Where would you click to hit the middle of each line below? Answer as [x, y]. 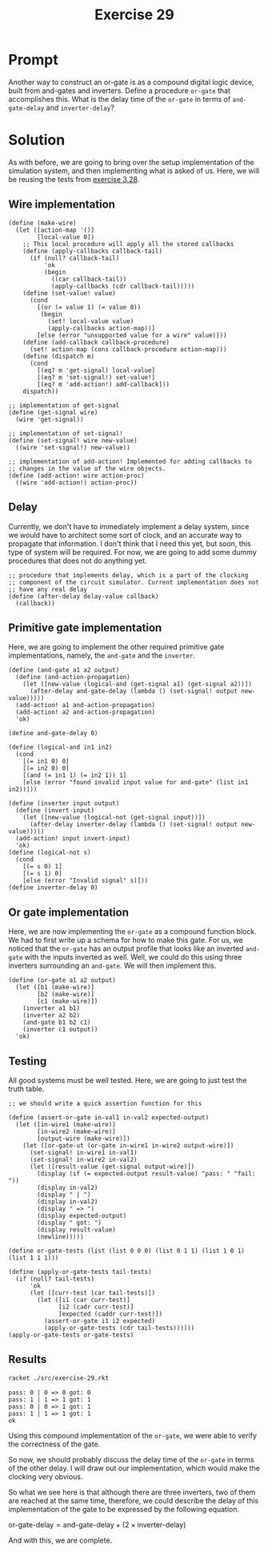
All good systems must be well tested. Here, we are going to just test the [128, 1080]
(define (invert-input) [55, 811]
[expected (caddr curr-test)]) [110, 1314]
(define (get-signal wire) [53, 412]
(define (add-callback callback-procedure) [96, 342]
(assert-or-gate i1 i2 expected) [100, 1320]
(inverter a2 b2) [52, 1016]
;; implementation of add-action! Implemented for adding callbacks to [130, 461]
